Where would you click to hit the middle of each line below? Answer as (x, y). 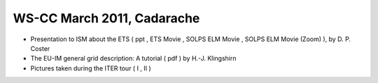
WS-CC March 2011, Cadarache (106, 18)
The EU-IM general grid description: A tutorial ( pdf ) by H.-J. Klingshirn (133, 59)
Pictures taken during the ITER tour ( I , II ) (91, 68)
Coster (40, 48)
